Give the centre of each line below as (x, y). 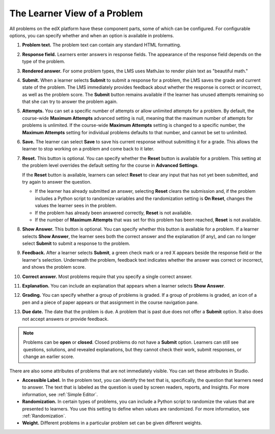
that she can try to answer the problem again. (70, 101)
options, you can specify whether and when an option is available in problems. (92, 35)
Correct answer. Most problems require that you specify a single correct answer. (107, 276)
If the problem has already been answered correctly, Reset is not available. (114, 213)
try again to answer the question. (57, 182)
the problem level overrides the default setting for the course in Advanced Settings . (110, 165)
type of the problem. (44, 62)
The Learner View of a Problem (76, 13)
